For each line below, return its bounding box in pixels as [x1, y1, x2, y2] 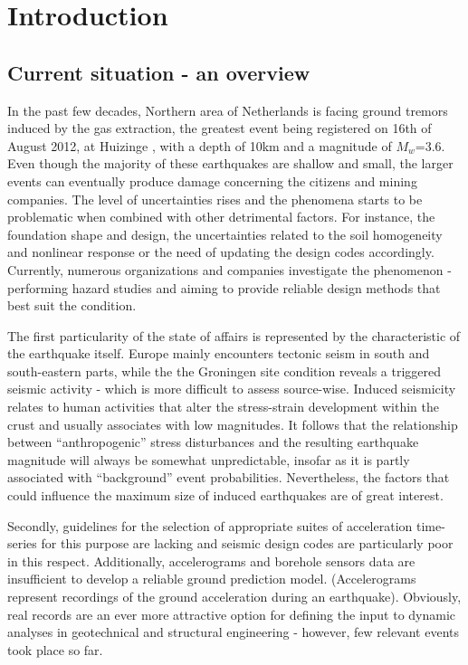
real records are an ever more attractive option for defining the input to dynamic [7, 604, 456, 623]
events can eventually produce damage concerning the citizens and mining [7, 171, 417, 190]
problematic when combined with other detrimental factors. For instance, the [7, 207, 435, 226]
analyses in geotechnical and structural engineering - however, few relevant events [7, 622, 460, 641]
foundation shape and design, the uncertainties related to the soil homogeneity [7, 224, 443, 243]
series [7, 534, 37, 553]
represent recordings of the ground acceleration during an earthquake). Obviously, [7, 587, 462, 606]
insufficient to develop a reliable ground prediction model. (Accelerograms [7, 569, 416, 588]
